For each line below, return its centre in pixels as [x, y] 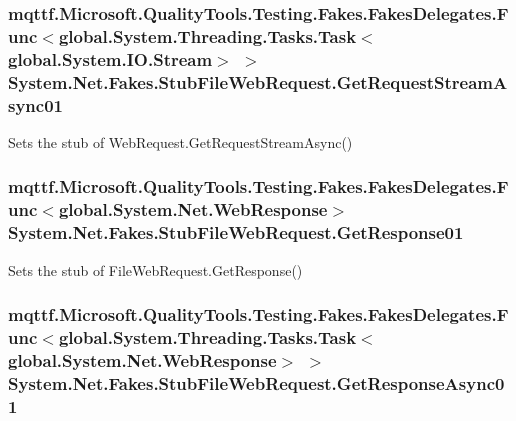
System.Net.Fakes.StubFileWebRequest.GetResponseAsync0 [256, 382]
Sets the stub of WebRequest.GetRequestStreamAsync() [180, 141]
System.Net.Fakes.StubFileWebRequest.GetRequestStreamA [258, 81]
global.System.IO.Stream [110, 58]
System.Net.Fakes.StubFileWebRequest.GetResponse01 [236, 232]
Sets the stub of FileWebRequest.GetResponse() [155, 269]
